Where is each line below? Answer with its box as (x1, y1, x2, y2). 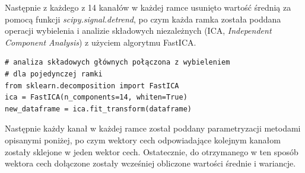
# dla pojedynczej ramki (5, 69, 103, 78)
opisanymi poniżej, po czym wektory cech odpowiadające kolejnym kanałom (5, 133, 281, 146)
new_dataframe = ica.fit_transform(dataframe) (5, 104, 192, 113)
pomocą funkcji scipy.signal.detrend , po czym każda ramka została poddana (5, 12, 281, 25)
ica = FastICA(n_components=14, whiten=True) (5, 93, 188, 102)
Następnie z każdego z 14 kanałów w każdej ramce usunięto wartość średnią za (5, 1, 291, 13)
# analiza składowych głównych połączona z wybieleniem (5, 58, 230, 67)
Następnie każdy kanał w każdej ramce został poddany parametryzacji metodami (5, 122, 301, 134)
